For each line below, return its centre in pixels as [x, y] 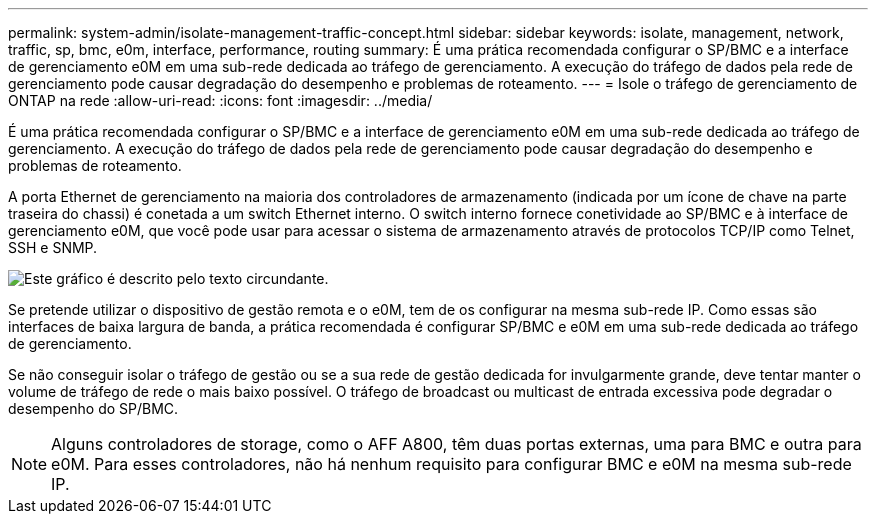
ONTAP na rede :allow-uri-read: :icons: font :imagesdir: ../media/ [220, 100]
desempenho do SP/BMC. [93, 408]
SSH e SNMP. [53, 247]
